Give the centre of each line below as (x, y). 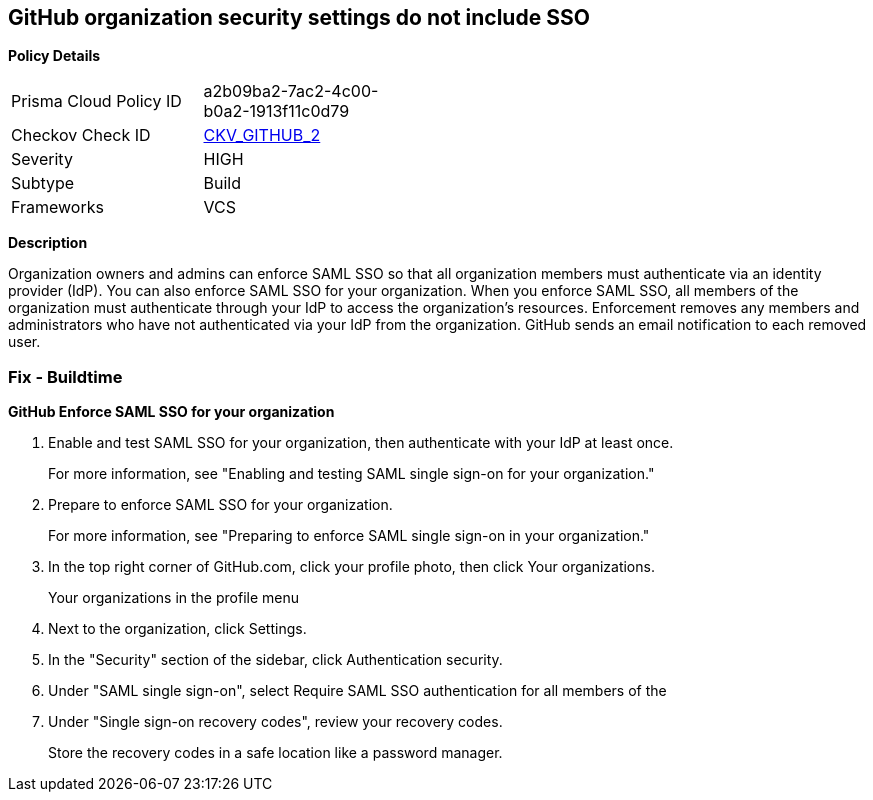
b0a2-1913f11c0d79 (276, 111)
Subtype (43, 183)
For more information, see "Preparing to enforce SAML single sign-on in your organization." (349, 536)
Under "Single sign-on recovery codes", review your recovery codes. (275, 722)
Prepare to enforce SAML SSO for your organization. (220, 505)
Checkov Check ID (81, 135)
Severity (42, 159)
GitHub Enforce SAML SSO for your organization (171, 412)
